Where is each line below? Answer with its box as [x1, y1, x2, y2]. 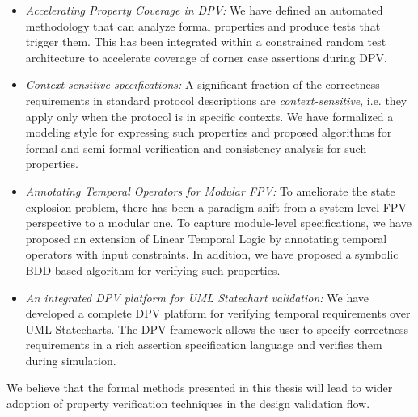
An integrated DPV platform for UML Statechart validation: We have [25, 289, 369, 305]
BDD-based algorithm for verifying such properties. [25, 261, 281, 278]
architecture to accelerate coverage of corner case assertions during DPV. [25, 48, 387, 65]
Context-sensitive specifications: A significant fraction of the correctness [25, 76, 380, 93]
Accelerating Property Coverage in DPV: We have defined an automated [25, 2, 383, 18]
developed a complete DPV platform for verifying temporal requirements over [25, 305, 411, 322]
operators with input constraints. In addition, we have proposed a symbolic [25, 246, 399, 263]
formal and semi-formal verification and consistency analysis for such [25, 139, 367, 156]
